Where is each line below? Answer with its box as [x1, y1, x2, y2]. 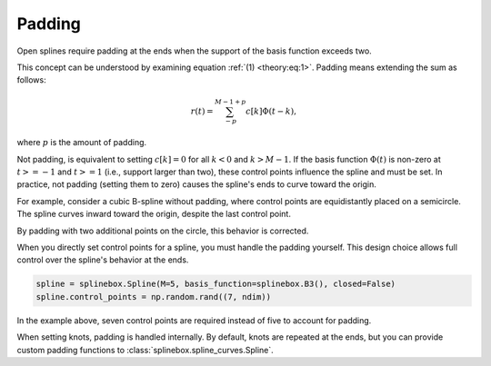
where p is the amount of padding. [16, 137, 147, 148]
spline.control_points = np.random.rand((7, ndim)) [35, 292, 272, 302]
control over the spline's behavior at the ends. [16, 254, 189, 265]
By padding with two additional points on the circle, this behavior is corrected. [16, 225, 309, 236]
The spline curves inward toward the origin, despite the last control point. [16, 209, 291, 220]
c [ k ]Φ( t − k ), [245, 105, 297, 116]
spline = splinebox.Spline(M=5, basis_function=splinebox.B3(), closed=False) [35, 279, 396, 290]
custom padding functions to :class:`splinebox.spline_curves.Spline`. [16, 344, 275, 355]
